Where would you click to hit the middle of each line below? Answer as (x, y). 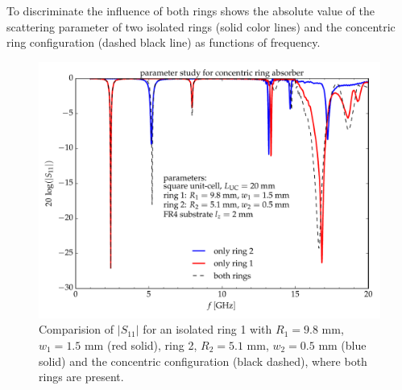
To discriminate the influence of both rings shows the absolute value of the (191, 10)
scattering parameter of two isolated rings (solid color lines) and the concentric (201, 26)
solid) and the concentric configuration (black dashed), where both (203, 361)
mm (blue (342, 344)
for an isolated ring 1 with (207, 329)
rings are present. (81, 377)
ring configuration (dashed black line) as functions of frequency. (164, 42)
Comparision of (77, 329)
